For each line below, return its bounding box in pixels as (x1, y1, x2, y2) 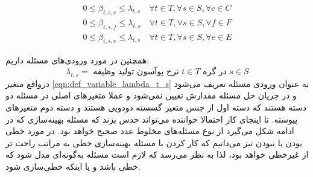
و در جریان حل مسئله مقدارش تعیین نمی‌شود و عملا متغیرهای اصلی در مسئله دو (5, 89, 297, 101)
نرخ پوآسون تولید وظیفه (93, 68, 179, 77)
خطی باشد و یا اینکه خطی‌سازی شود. (5, 160, 141, 173)
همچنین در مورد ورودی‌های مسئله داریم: (5, 54, 150, 66)
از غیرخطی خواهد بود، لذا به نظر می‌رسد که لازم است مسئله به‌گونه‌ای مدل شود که (5, 148, 309, 161)
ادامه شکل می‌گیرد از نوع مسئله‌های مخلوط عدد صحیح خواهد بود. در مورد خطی (5, 124, 294, 137)
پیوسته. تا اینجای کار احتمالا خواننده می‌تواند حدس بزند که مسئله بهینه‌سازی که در (5, 112, 298, 125)
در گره (203, 68, 227, 77)
